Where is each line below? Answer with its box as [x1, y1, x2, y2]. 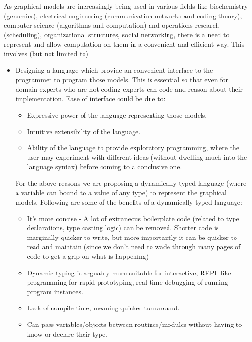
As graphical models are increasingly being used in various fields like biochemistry [4, 1, 248, 11]
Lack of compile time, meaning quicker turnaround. [27, 303, 180, 313]
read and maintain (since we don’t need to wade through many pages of [27, 241, 241, 252]
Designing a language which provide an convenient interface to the [15, 65, 213, 75]
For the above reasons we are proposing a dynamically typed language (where [15, 177, 247, 188]
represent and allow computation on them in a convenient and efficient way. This [4, 39, 245, 49]
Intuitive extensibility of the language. [27, 126, 141, 136]
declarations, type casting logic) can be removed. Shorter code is [27, 222, 219, 233]
